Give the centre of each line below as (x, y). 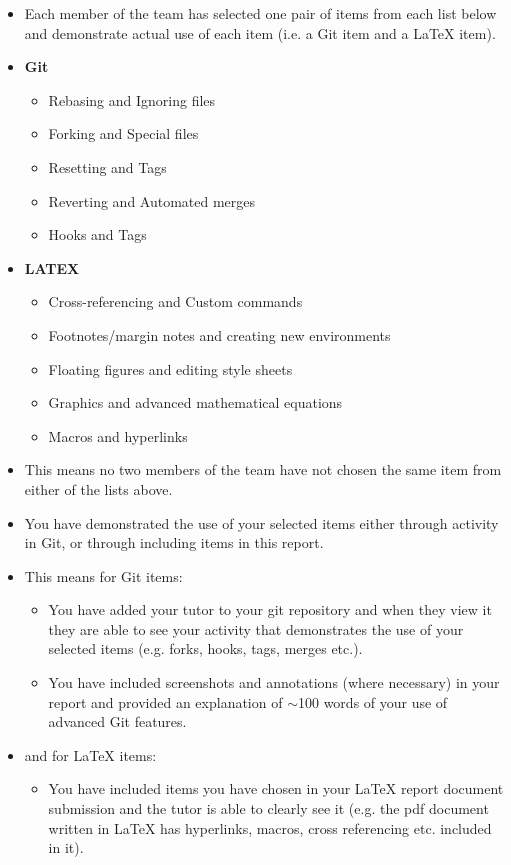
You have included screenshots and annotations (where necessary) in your (274, 682)
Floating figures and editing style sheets (170, 368)
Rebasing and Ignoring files (132, 99)
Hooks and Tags (97, 234)
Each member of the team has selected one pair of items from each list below (260, 13)
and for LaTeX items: (90, 754)
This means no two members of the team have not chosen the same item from (263, 469)
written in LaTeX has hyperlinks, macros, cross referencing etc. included (270, 827)
